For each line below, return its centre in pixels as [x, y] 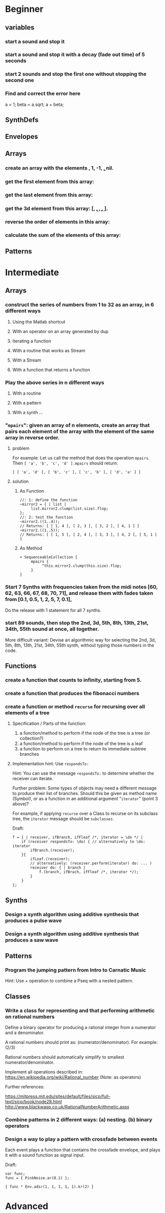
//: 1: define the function [48, 500]
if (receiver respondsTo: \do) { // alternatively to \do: [83, 842]
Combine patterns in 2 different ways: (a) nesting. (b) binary [79, 1120]
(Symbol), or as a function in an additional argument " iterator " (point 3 [85, 799]
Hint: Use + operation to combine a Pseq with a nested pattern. [69, 981]
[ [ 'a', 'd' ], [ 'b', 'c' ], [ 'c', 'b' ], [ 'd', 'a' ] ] [77, 472]
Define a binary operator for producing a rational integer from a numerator [81, 1027]
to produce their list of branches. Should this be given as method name [84, 793]
